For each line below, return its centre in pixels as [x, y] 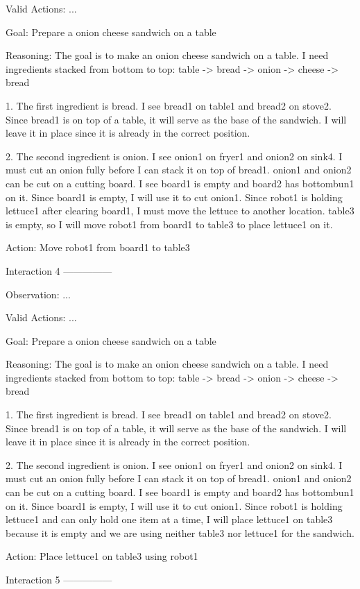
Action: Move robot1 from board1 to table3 [98, 247]
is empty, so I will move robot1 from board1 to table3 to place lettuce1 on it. [169, 224]
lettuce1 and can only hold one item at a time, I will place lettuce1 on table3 [169, 519]
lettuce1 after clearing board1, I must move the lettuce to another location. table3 [180, 211]
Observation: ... [38, 294]
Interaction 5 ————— [59, 579]
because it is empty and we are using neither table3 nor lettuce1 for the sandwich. [180, 532]
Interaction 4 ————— [59, 270]
